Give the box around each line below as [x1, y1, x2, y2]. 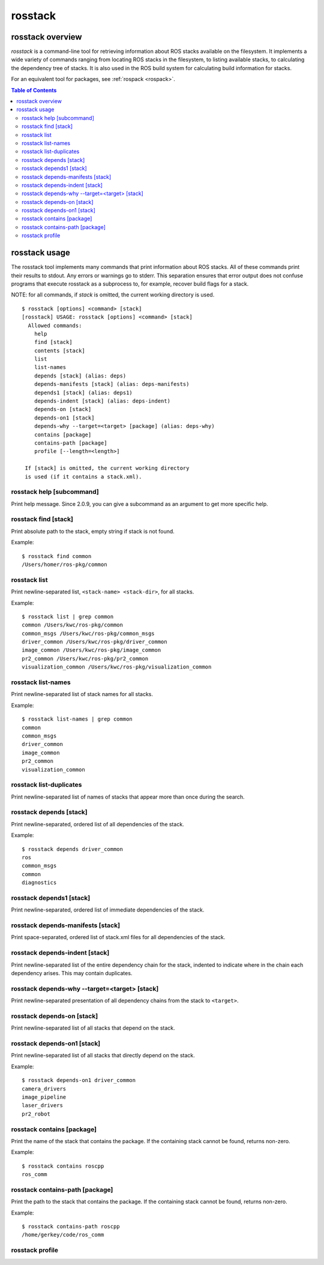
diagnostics [22, 879, 57, 886]
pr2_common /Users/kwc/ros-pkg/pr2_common [22, 655, 149, 662]
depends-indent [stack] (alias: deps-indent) [34, 398, 171, 404]
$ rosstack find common [22, 553, 92, 559]
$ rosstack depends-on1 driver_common [22, 1077, 136, 1084]
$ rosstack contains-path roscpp [22, 1223, 120, 1230]
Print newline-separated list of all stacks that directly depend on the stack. [11, 1052, 195, 1059]
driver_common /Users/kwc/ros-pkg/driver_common [22, 639, 167, 645]
